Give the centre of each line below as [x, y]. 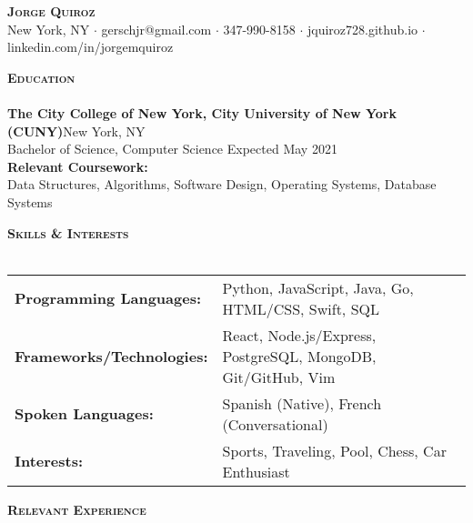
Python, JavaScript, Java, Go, [318, 287]
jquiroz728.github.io [363, 29]
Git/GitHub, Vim [279, 377]
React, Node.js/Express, [299, 335]
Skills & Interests [68, 232]
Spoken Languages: [84, 414]
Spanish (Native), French [302, 403]
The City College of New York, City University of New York [202, 112]
